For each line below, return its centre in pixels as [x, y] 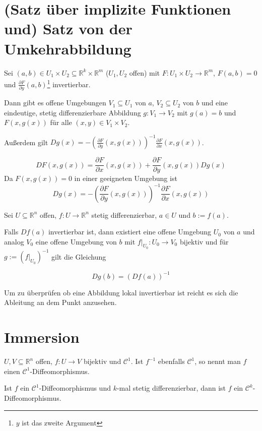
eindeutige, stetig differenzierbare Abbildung [73, 112]
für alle [61, 122]
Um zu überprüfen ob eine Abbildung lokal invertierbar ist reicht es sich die [121, 292]
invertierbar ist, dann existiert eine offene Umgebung [130, 232]
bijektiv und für [204, 241]
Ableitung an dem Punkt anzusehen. [60, 302]
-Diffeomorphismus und [75, 388]
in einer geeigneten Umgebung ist [126, 178]
